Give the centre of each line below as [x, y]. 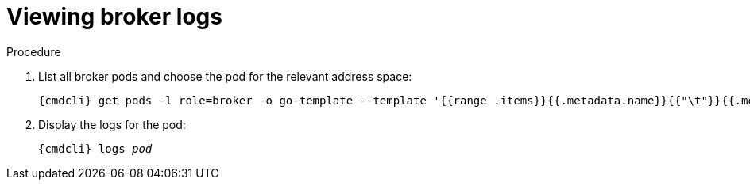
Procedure [34, 51]
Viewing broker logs [114, 17]
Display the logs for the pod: [112, 124]
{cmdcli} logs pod [95, 148]
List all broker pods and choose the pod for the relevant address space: [225, 76]
